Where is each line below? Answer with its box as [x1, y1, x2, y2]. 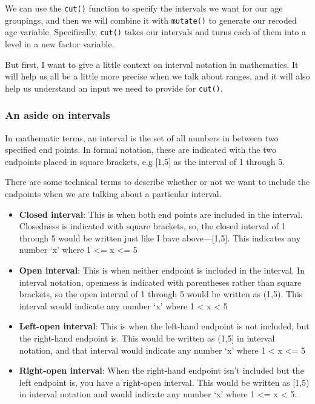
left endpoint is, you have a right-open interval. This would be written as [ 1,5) [19, 375, 310, 388]
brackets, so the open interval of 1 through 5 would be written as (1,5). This [19, 288, 303, 300]
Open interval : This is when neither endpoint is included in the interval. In [19, 263, 305, 276]
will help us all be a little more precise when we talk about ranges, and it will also [5, 70, 310, 82]
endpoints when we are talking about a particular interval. [5, 187, 222, 200]
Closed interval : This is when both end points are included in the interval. [19, 207, 303, 220]
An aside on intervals [5, 107, 110, 123]
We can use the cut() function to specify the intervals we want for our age [5, 2, 283, 14]
